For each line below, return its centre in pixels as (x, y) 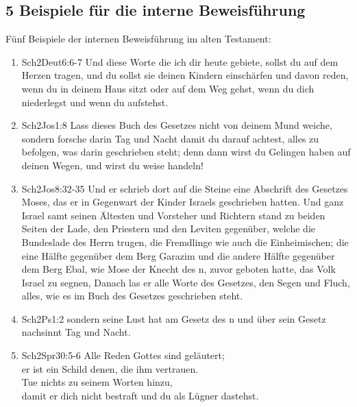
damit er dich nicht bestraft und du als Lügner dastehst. (140, 395)
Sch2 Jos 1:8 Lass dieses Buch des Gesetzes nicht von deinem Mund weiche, (177, 125)
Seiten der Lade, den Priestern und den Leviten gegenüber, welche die (168, 229)
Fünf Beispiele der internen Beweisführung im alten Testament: (138, 39)
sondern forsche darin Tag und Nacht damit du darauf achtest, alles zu (170, 138)
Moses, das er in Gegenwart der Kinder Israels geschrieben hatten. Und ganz (183, 202)
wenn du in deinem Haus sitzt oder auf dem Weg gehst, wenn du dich (168, 88)
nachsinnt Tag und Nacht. (76, 332)
